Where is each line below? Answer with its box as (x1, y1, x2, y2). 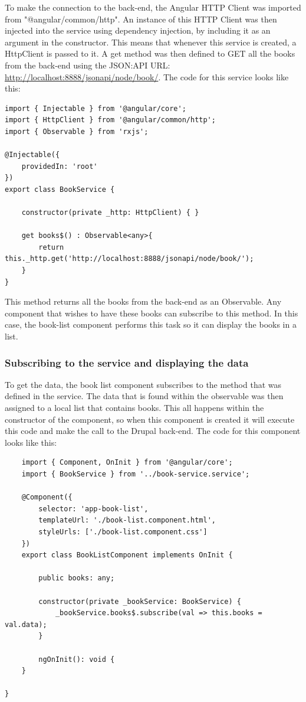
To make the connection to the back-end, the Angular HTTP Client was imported (5, 1, 301, 13)
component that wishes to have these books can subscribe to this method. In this (5, 306, 298, 319)
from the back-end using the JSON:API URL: (5, 58, 170, 71)
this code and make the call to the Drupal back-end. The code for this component (5, 425, 301, 437)
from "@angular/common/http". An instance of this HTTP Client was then (5, 12, 277, 25)
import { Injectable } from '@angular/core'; (5, 104, 186, 113)
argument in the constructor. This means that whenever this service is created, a (5, 35, 297, 48)
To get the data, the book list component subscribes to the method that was (5, 378, 282, 390)
